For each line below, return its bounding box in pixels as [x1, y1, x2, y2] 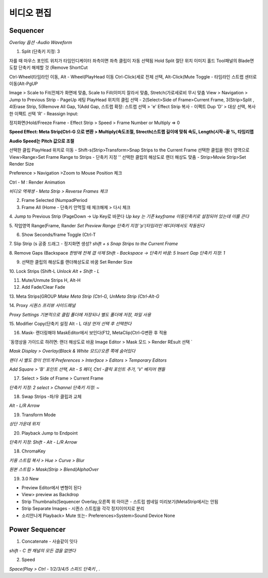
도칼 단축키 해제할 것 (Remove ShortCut [9, 64, 88, 70]
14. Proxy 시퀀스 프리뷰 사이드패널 [9, 303, 76, 309]
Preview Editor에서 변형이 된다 [21, 484, 82, 491]
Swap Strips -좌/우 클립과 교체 [21, 393, 82, 399]
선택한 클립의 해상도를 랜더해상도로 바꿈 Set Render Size [21, 259, 133, 265]
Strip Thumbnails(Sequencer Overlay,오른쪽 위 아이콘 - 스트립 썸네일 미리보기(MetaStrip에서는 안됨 [21, 499, 218, 505]
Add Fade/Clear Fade [21, 284, 66, 290]
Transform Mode [21, 412, 56, 418]
